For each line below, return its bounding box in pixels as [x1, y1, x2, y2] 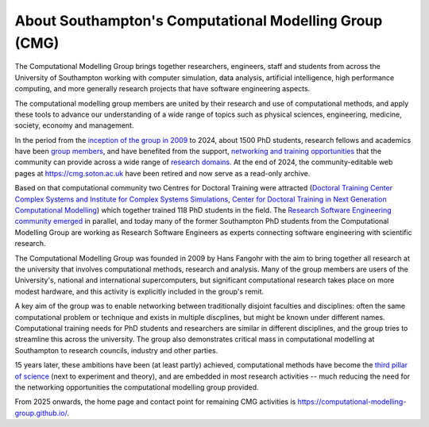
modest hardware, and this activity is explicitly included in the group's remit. [14, 287, 265, 296]
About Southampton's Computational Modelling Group [14, 12, 383, 29]
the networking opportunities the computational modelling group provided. [14, 382, 259, 392]
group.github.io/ [14, 408, 68, 417]
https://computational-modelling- [297, 397, 407, 406]
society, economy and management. [14, 121, 134, 130]
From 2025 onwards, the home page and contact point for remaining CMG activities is [14, 397, 296, 406]
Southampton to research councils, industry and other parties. [14, 345, 218, 355]
